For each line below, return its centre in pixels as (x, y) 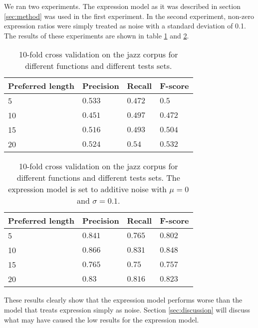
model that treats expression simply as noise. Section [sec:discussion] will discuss (127, 309)
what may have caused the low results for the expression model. (102, 319)
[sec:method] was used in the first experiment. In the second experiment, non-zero (129, 16)
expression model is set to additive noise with (88, 189)
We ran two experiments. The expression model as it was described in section (122, 6)
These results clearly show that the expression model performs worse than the (123, 300)
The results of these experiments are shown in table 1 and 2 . (97, 35)
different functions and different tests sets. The (98, 178)
